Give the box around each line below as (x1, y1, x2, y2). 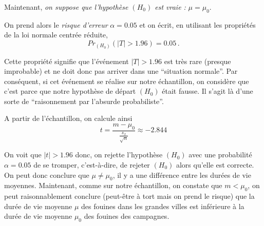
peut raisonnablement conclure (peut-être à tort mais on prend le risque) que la (4, 191, 255, 201)
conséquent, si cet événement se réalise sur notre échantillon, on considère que (4, 75, 249, 86)
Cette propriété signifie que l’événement (4, 55, 129, 66)
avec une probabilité (188, 149, 252, 160)
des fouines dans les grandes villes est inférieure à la (81, 200, 244, 211)
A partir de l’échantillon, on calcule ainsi (4, 113, 133, 124)
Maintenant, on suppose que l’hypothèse (4, 2, 128, 12)
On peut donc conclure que (4, 169, 89, 180)
